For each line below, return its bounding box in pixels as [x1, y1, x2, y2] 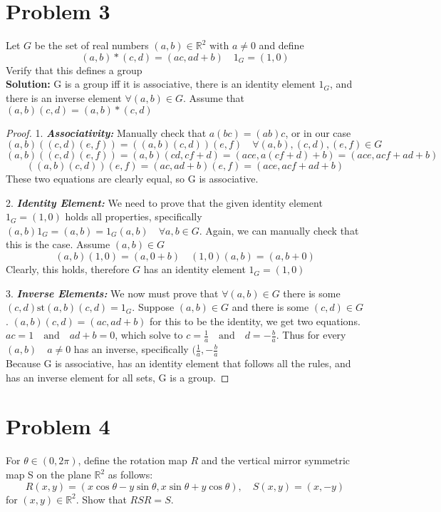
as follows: [108, 467, 153, 481]
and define [259, 38, 304, 53]
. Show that [76, 491, 127, 506]
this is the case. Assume [6, 237, 110, 252]
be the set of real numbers [34, 38, 149, 53]
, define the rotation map [78, 453, 187, 468]
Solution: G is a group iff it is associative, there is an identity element [6, 76, 316, 91]
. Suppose [132, 299, 175, 314]
